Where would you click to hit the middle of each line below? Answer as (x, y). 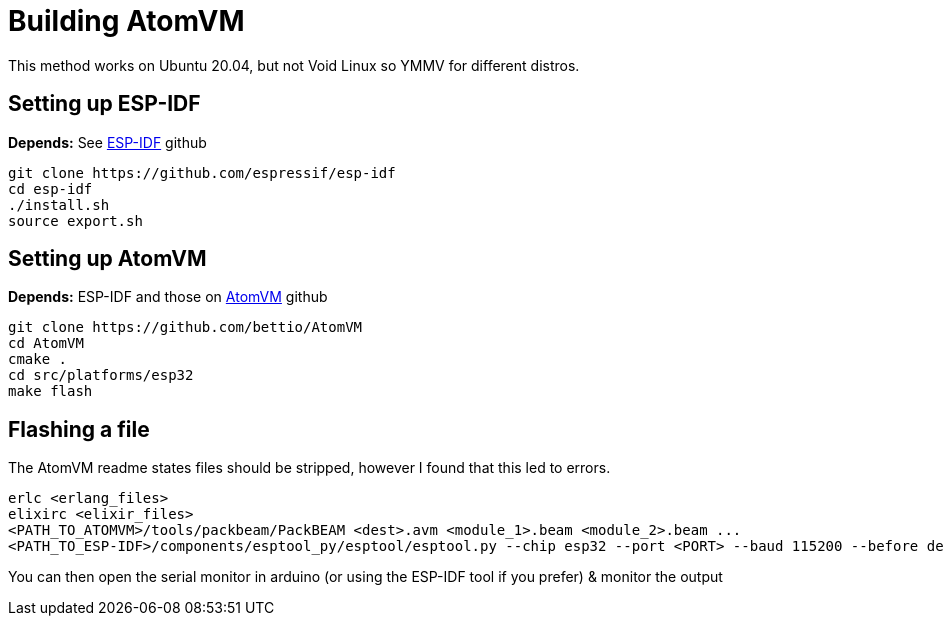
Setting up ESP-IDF (104, 104)
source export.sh (75, 220)
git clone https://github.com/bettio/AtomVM (185, 327)
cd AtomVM (46, 343)
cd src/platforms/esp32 (101, 375)
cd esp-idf (50, 188)
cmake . (38, 359)
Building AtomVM (126, 21)
